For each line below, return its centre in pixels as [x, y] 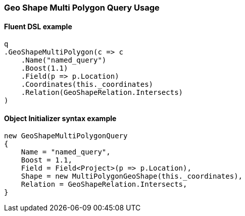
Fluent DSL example [38, 26]
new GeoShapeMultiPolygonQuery [66, 136]
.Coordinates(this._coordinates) [87, 85]
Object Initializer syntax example [60, 118]
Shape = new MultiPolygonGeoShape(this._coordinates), [132, 176]
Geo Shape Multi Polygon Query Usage [82, 8]
